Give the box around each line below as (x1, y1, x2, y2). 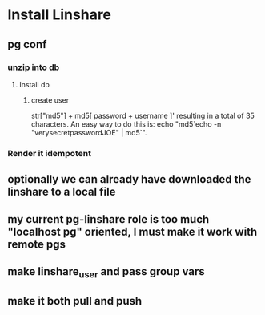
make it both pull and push (7, 294, 143, 308)
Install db (18, 79, 50, 89)
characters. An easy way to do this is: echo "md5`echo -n (30, 119, 222, 129)
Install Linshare (7, 6, 112, 24)
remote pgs (7, 237, 66, 251)
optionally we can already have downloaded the (7, 172, 251, 186)
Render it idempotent (7, 147, 91, 159)
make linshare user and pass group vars (7, 265, 205, 281)
